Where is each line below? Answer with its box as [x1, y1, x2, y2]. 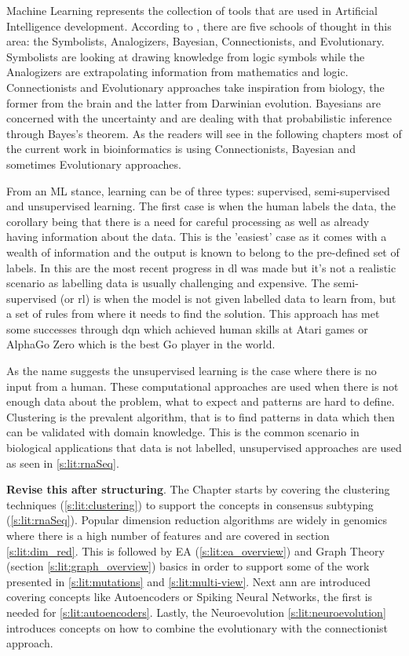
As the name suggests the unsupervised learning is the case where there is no [6, 363, 377, 379]
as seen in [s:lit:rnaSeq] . [6, 454, 119, 471]
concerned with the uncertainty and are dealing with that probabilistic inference [6, 110, 393, 126]
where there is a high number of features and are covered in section [6, 527, 330, 543]
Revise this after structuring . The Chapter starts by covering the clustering [6, 481, 390, 497]
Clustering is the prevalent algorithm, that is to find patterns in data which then [6, 408, 395, 425]
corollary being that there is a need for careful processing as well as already [6, 213, 370, 229]
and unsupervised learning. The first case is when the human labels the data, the [6, 198, 396, 214]
